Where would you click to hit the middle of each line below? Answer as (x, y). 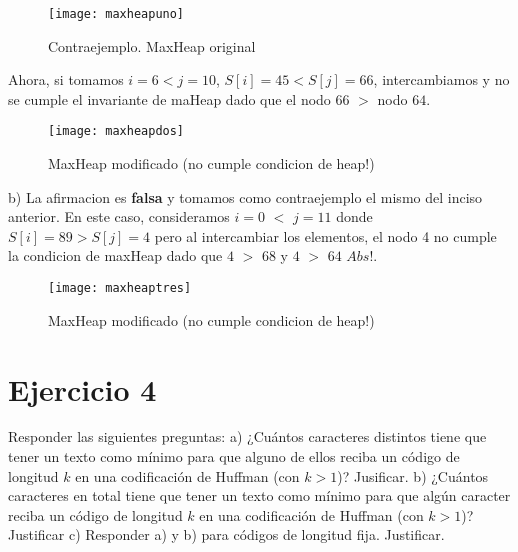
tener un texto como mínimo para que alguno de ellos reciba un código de (234, 456)
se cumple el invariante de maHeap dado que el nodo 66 (179, 98)
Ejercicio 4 (82, 388)
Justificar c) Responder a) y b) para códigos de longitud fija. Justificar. (226, 534)
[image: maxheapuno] (116, 14)
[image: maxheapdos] (116, 131)
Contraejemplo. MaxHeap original (152, 45)
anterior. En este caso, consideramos (119, 216)
